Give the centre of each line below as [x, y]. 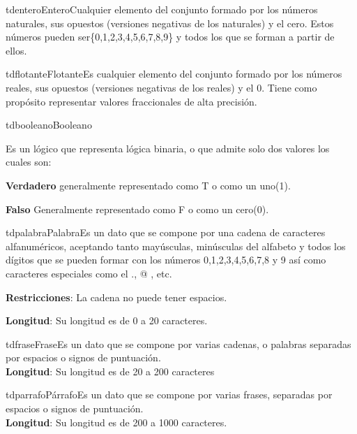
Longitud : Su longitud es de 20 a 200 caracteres [110, 371]
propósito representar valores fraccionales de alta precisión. [131, 101]
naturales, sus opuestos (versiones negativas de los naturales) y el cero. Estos [170, 23]
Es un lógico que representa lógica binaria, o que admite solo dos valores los [168, 148]
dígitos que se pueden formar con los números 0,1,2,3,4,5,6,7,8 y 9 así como [166, 260]
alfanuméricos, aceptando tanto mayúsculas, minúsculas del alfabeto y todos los [176, 246]
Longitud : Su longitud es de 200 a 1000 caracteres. [116, 422]
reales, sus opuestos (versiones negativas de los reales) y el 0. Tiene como [161, 87]
